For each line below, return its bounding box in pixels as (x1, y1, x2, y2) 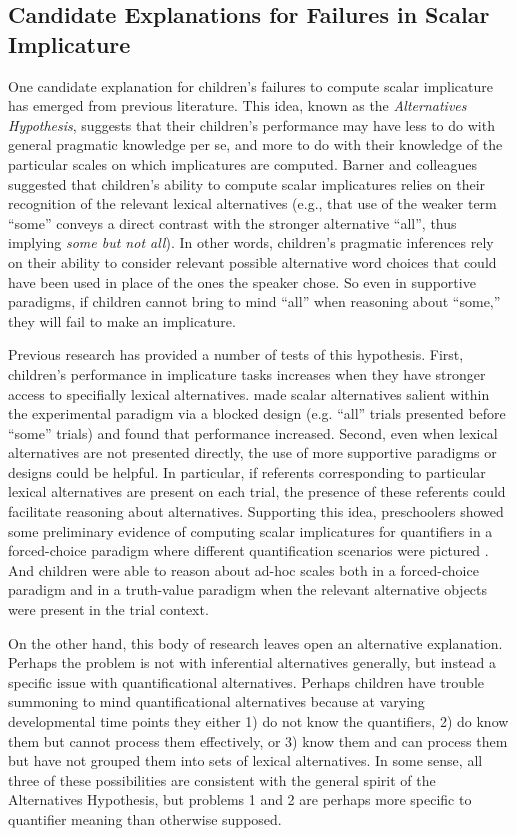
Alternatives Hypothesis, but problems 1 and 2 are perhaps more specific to (8, 789, 472, 810)
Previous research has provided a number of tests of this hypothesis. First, (8, 344, 464, 365)
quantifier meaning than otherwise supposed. (8, 808, 282, 829)
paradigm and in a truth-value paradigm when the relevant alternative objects (8, 579, 488, 600)
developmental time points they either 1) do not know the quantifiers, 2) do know (8, 711, 509, 731)
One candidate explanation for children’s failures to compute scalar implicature (8, 75, 494, 96)
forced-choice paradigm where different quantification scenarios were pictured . (8, 540, 489, 561)
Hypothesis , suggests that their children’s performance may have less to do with (8, 114, 495, 135)
